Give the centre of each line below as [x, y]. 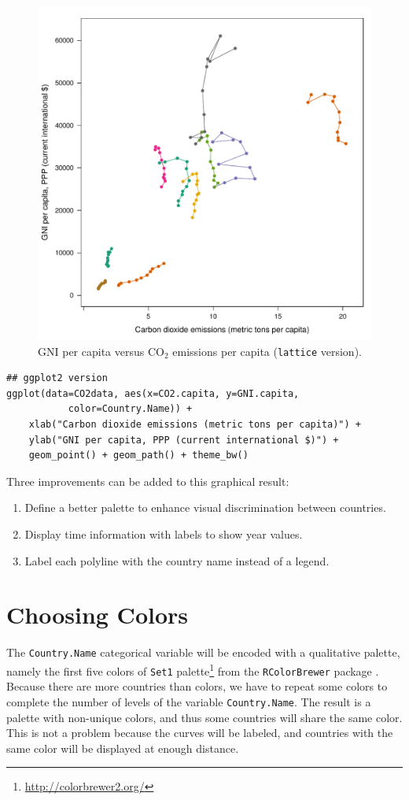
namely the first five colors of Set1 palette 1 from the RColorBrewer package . [193, 669]
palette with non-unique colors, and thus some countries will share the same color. [204, 717]
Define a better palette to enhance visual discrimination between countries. [205, 507]
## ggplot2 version [57, 378]
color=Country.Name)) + [130, 409]
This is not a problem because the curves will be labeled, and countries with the [200, 733]
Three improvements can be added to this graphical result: [148, 481]
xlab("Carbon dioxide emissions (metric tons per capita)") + [195, 425]
